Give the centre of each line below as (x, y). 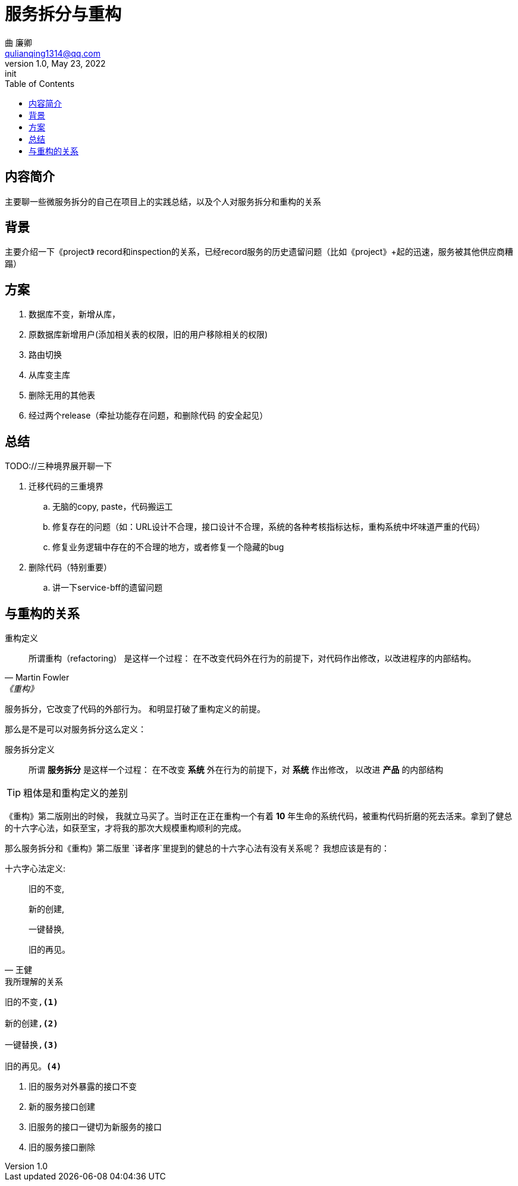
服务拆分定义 (30, 749)
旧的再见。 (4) (33, 1066)
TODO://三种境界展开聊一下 (59, 466)
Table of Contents (40, 83)
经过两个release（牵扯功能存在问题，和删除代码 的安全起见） (148, 416)
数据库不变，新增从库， (74, 314)
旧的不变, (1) (32, 1002)
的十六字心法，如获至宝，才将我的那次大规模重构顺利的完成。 (125, 828)
